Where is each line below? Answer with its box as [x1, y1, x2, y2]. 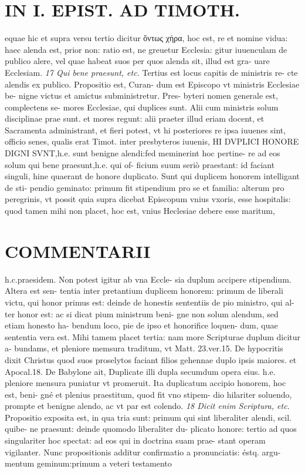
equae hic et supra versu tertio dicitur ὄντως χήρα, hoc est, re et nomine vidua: [5, 32, 288, 44]
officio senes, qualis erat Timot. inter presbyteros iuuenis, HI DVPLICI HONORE [5, 135, 299, 147]
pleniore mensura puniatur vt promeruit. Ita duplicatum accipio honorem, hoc [5, 377, 286, 389]
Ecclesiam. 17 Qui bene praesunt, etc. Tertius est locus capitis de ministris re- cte [5, 66, 298, 78]
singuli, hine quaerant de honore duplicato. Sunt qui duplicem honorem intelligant [5, 170, 300, 182]
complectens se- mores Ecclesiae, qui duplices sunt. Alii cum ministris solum [5, 100, 279, 113]
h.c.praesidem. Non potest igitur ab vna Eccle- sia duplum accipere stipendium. [5, 273, 292, 285]
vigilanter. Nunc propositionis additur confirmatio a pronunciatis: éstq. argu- [5, 445, 281, 458]
